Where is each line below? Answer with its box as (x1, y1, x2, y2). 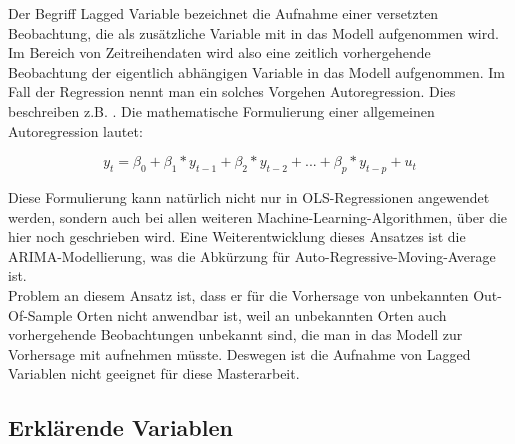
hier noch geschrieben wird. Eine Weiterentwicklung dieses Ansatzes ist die (8, 226, 466, 247)
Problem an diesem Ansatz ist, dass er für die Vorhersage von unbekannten (8, 284, 469, 305)
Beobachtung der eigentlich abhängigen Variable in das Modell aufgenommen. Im (8, 61, 505, 82)
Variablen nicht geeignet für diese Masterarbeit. (8, 363, 300, 384)
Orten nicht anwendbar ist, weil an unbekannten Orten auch (76, 304, 447, 325)
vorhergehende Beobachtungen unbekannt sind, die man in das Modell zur (8, 324, 463, 345)
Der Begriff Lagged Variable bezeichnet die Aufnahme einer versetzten (8, 3, 439, 23)
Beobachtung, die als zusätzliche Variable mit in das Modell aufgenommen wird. (8, 22, 499, 43)
